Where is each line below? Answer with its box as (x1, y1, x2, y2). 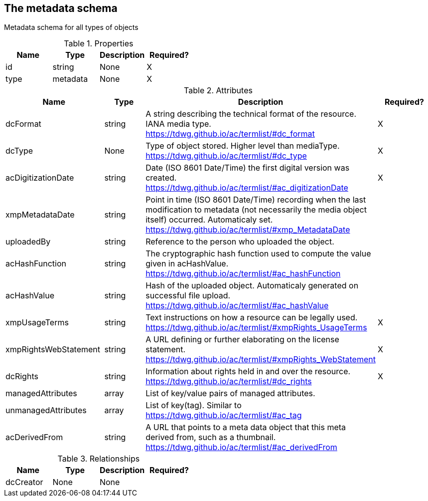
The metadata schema (4, 2, 118, 14)
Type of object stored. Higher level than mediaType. (145, 141, 340, 151)
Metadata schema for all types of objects (4, 23, 139, 32)
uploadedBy (5, 237, 51, 247)
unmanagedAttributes (5, 405, 87, 416)
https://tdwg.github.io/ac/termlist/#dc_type (145, 151, 307, 161)
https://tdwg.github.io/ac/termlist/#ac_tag (145, 410, 302, 421)
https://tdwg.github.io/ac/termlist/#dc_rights (145, 376, 312, 387)
